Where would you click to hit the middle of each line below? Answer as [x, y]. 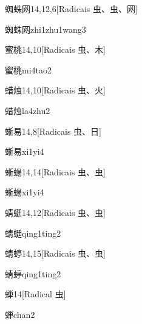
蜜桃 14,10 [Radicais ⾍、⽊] [55, 49]
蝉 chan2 [20, 314]
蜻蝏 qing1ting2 [33, 273]
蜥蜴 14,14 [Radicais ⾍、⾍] [55, 171]
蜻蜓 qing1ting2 [33, 233]
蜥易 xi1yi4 [25, 151]
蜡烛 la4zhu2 [28, 110]
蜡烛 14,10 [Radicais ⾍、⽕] [55, 90]
